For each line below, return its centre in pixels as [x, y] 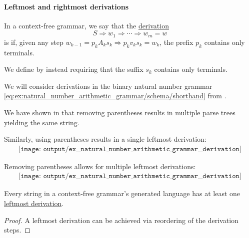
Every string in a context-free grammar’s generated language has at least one [122, 193]
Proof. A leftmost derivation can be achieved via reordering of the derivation [121, 220]
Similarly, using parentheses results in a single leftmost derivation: [105, 139]
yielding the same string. [42, 122]
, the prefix [176, 42]
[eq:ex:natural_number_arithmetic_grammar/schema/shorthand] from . [115, 96]
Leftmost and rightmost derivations [66, 6]
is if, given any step [34, 42]
